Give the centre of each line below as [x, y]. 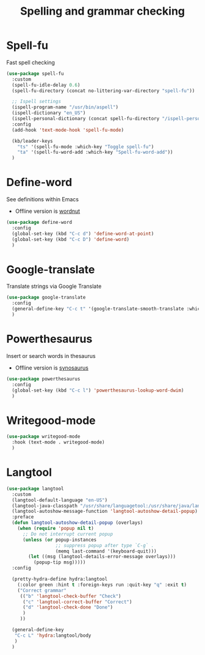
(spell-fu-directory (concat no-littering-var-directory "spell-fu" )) [103, 91]
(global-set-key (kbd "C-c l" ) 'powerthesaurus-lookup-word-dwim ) [98, 390]
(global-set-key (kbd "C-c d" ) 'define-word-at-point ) [83, 234]
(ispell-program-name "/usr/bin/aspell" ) [65, 107]
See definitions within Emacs [43, 199]
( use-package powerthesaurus [43, 379]
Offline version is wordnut [48, 211]
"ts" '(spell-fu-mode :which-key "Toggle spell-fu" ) [86, 147]
